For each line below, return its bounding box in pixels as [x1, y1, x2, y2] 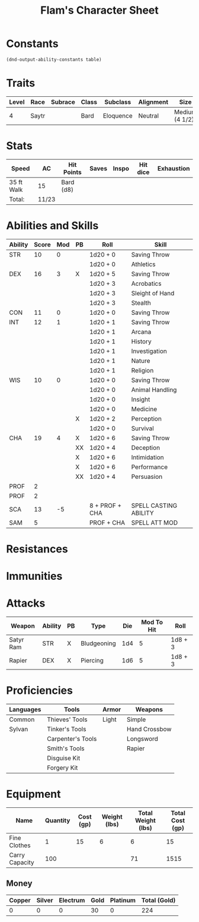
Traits [6, 77, 36, 90]
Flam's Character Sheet [40, 4, 159, 17]
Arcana [131, 327, 152, 336]
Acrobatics [131, 279, 162, 288]
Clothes [9, 841, 31, 850]
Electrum [59, 896, 85, 904]
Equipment [6, 788, 61, 801]
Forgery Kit [47, 764, 78, 772]
